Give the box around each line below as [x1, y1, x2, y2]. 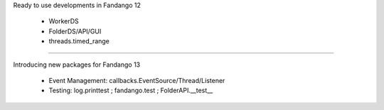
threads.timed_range [48, 37, 110, 45]
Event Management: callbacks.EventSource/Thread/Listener [48, 76, 225, 84]
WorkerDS [48, 17, 80, 26]
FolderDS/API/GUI [48, 27, 102, 35]
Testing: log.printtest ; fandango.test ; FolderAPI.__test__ [48, 86, 213, 95]
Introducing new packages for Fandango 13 [13, 60, 141, 69]
